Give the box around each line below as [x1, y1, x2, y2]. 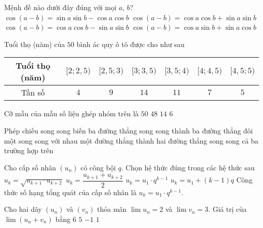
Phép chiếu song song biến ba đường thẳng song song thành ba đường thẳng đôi [4, 125, 253, 135]
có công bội [80, 162, 116, 172]
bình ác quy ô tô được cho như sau [76, 38, 185, 49]
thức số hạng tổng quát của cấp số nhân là [4, 187, 137, 197]
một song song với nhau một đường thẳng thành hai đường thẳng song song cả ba [4, 135, 258, 146]
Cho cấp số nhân [4, 162, 56, 172]
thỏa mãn [97, 204, 127, 214]
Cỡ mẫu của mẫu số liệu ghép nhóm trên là [4, 108, 139, 119]
